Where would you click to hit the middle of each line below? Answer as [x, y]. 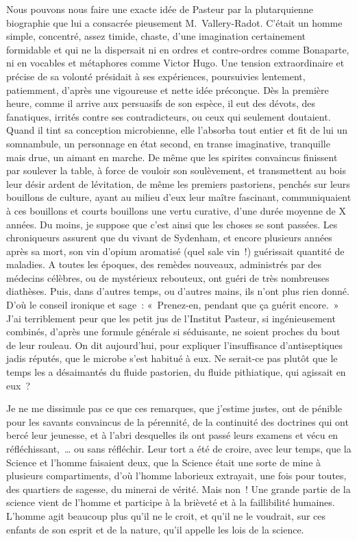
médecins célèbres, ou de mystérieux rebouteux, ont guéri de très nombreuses [168, 277]
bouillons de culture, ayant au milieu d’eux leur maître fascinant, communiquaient [179, 197]
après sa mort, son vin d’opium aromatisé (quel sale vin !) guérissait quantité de [175, 251]
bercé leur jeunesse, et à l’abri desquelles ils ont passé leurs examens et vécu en [172, 435]
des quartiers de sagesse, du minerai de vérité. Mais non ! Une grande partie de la [178, 489]
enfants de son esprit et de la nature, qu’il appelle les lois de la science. [155, 529]
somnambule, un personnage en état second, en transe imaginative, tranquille [168, 143]
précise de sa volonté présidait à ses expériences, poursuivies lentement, [156, 76]
